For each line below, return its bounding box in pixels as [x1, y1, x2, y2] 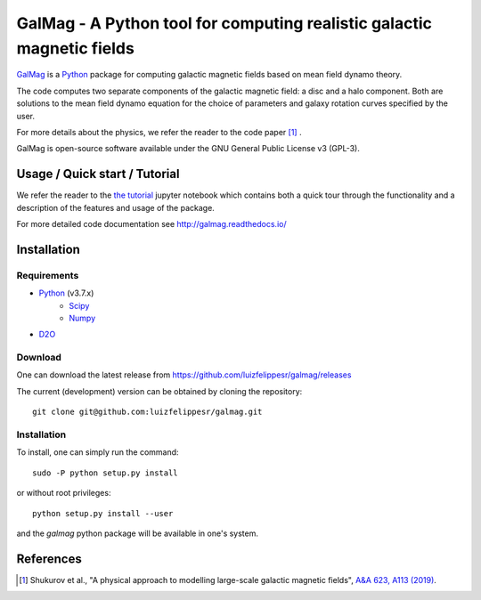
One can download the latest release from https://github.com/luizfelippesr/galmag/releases [16, 369, 352, 380]
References [16, 551, 82, 566]
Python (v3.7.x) [38, 288, 94, 298]
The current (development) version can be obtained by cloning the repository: [16, 385, 303, 396]
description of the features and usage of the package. [16, 202, 216, 213]
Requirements [16, 269, 79, 281]
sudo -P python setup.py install [32, 467, 178, 478]
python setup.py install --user [32, 508, 174, 518]
